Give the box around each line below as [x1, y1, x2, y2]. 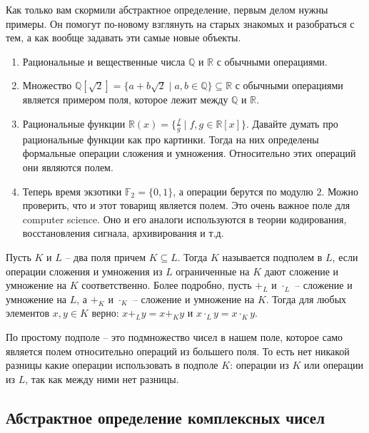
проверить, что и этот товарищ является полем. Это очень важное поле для [22, 198, 350, 213]
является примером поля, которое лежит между [22, 92, 228, 107]
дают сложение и [264, 263, 339, 278]
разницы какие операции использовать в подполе [6, 357, 218, 372]
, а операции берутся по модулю [173, 183, 313, 198]
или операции [304, 357, 364, 372]
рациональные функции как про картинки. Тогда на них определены [22, 131, 319, 146]
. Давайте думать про [246, 116, 338, 131]
